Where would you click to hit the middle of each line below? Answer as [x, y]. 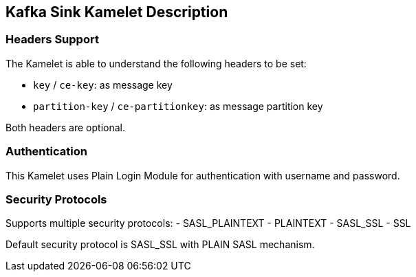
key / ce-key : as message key [103, 85]
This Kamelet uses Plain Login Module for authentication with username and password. [203, 175]
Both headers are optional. [66, 127]
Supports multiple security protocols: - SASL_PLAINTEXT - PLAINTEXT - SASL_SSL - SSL [208, 223]
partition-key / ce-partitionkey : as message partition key [178, 106]
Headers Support [52, 40]
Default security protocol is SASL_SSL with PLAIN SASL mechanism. [160, 245]
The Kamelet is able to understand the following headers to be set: [156, 63]
